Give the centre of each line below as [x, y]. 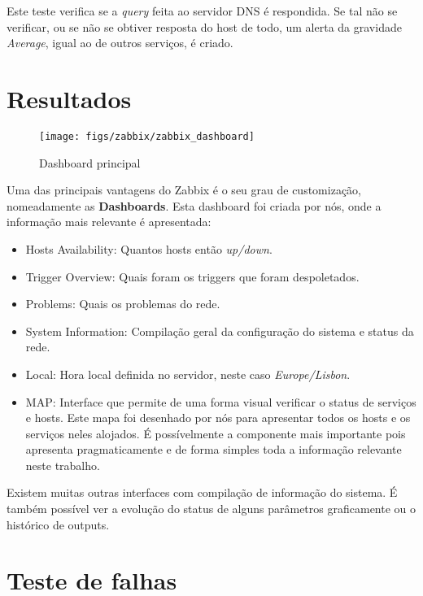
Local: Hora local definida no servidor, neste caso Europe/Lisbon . [188, 374]
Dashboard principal [90, 162]
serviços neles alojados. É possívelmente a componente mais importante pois [216, 433]
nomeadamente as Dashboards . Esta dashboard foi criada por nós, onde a [194, 205]
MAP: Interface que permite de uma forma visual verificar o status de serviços [221, 401]
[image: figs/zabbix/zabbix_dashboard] [147, 136]
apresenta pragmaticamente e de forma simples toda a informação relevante [214, 449]
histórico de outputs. [58, 524]
